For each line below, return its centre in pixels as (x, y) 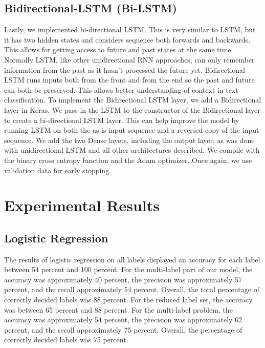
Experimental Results (82, 205)
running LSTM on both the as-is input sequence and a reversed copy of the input (132, 130)
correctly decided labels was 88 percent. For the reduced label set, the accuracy (128, 300)
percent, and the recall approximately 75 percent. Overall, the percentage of (123, 329)
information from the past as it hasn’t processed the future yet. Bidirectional (125, 69)
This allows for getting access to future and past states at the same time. (119, 49)
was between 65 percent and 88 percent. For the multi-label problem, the (118, 309)
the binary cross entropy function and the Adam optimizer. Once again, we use (128, 160)
